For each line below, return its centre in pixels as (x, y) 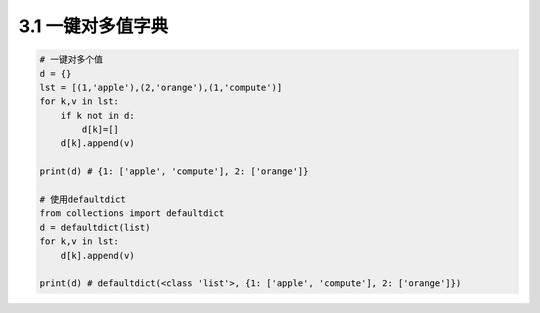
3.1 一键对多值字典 (93, 26)
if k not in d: (97, 115)
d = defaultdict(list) (95, 227)
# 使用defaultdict (83, 199)
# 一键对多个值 (71, 59)
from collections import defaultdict (132, 213)
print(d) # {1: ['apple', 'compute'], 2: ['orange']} (174, 171)
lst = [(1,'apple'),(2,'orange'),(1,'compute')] (161, 87)
